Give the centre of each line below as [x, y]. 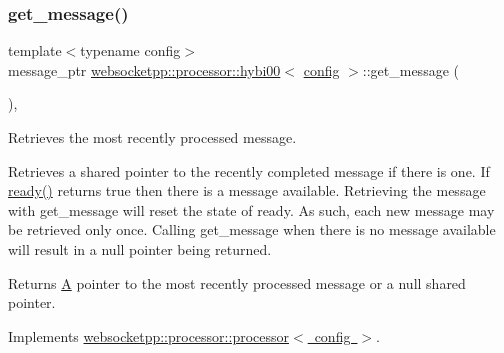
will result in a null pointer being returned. [140, 248]
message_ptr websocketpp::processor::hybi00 [144, 69]
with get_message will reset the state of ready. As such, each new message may [251, 209]
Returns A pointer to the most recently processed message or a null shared [237, 282]
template [35, 50]
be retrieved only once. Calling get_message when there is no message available [252, 229]
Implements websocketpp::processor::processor [148, 335]
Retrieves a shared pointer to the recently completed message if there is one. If [249, 170]
